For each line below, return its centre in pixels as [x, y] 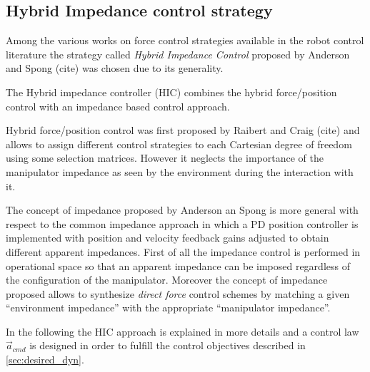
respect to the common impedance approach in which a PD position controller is [182, 223]
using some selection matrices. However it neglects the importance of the [165, 158]
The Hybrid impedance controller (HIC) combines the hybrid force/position [171, 92]
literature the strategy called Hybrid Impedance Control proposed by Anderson [178, 54]
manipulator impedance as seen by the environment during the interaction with [180, 171]
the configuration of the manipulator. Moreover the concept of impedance [167, 280]
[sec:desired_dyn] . [45, 360]
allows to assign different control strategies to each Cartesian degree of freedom [179, 144]
